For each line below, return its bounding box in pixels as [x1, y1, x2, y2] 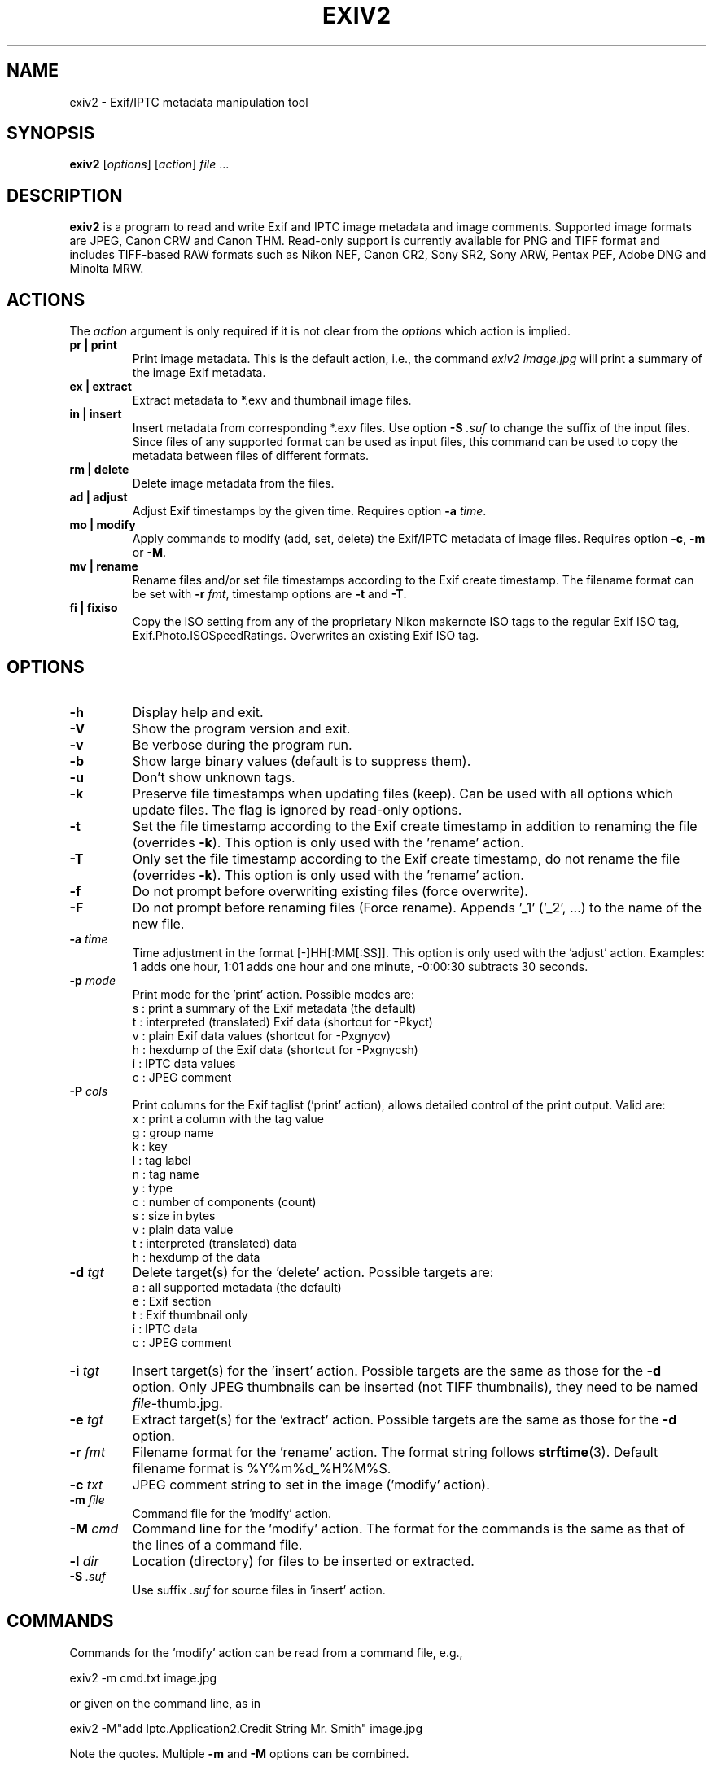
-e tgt [69, 1411, 104, 1428]
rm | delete [69, 462, 129, 477]
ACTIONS [7, 289, 85, 310]
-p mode [69, 973, 116, 987]
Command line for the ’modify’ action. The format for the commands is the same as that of [132, 1520, 685, 1537]
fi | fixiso [69, 601, 118, 615]
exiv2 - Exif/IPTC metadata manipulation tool [69, 94, 308, 109]
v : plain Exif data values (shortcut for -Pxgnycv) [132, 1028, 391, 1043]
